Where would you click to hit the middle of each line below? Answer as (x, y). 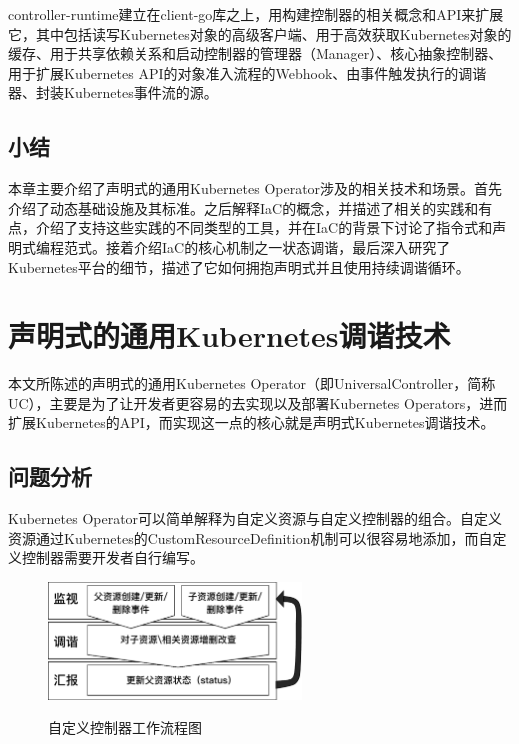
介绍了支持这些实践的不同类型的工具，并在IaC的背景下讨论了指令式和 (264, 227)
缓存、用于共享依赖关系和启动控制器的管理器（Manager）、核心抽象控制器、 (255, 53)
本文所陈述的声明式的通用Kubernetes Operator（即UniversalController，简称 (252, 383)
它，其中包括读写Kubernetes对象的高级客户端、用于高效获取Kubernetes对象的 (260, 33)
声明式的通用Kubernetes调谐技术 (229, 335)
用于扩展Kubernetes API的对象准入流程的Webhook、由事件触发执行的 (233, 72)
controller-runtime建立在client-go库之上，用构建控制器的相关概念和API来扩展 (256, 14)
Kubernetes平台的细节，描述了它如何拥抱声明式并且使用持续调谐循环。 (239, 266)
